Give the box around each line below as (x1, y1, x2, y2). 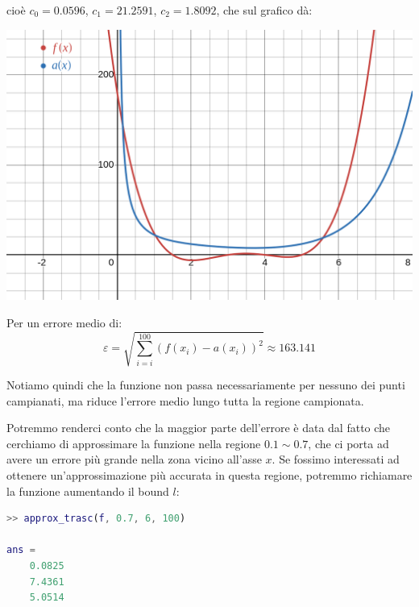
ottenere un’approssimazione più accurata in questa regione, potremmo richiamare (6, 466, 413, 483)
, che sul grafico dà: (216, 2, 313, 18)
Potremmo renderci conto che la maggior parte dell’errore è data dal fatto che (6, 419, 391, 436)
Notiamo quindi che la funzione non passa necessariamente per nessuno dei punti (6, 376, 405, 393)
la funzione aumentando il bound (6, 482, 169, 499)
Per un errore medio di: (6, 314, 122, 331)
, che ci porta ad (308, 434, 389, 451)
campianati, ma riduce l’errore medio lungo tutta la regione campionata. (6, 392, 364, 409)
